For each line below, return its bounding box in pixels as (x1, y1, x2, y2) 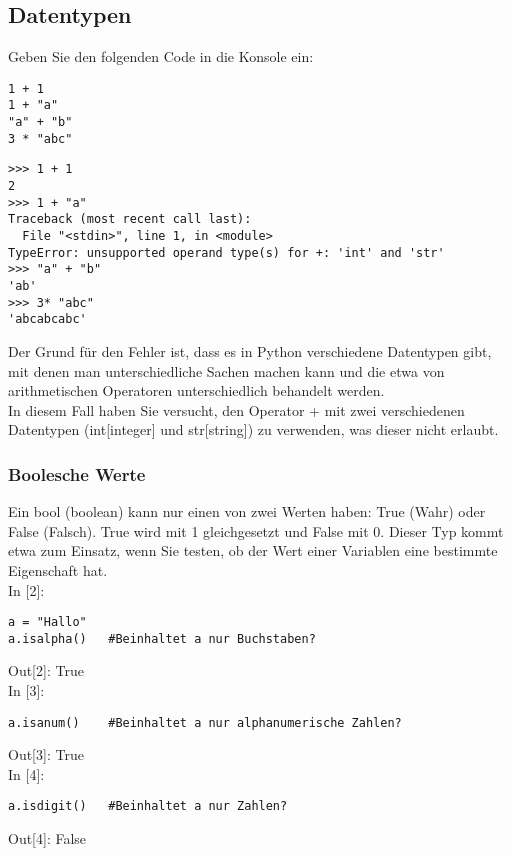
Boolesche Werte (8, 461, 146, 486)
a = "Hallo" (8, 615, 87, 630)
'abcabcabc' (8, 312, 87, 327)
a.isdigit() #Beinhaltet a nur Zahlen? (8, 799, 288, 814)
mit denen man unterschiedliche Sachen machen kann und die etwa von (8, 360, 445, 381)
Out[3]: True (8, 744, 84, 765)
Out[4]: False (8, 828, 87, 849)
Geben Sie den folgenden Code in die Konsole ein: (8, 46, 314, 67)
